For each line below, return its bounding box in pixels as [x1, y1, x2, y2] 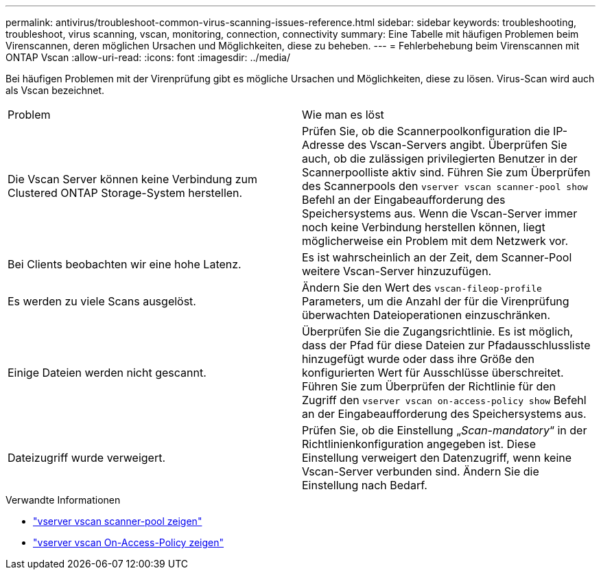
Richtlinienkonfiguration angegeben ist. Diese [302, 437, 537, 451]
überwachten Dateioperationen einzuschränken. [302, 308, 551, 322]
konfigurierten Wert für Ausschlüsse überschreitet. [302, 366, 564, 379]
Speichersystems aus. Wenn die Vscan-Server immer [302, 207, 578, 220]
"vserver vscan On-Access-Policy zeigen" [33, 537, 224, 548]
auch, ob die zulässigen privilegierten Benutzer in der [302, 152, 578, 165]
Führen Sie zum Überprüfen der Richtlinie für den [302, 379, 556, 393]
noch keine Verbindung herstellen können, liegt [302, 220, 545, 234]
